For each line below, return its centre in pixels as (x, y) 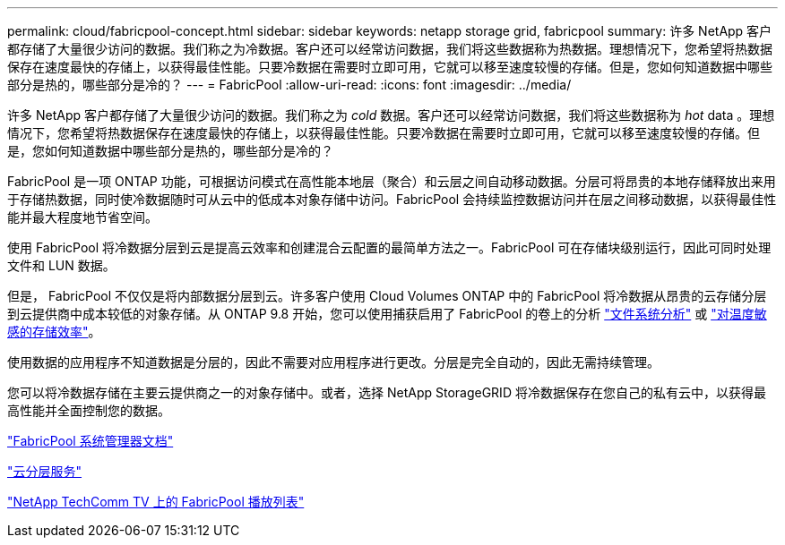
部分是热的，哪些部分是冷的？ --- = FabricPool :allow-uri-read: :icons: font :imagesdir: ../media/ (289, 85)
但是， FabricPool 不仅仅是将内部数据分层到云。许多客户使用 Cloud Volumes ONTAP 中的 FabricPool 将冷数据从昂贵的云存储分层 (387, 296)
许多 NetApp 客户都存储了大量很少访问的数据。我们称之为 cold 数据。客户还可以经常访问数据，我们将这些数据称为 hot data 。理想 (391, 115)
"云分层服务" (45, 471)
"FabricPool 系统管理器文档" (91, 441)
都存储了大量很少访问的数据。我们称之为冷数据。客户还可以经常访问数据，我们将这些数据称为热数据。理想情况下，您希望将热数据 (390, 49)
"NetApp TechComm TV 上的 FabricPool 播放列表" (156, 502)
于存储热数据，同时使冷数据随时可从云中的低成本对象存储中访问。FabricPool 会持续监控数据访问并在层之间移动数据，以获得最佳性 (392, 199)
